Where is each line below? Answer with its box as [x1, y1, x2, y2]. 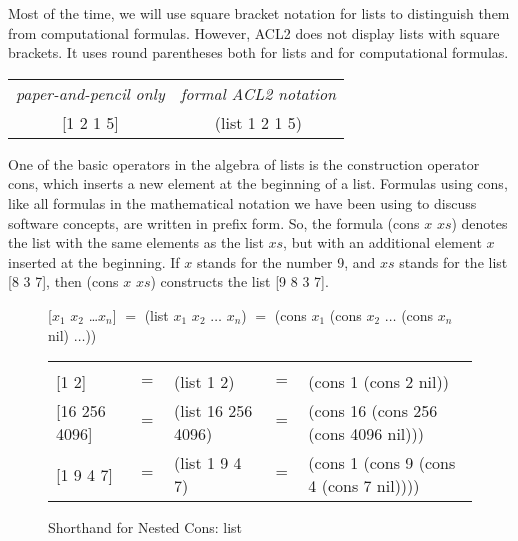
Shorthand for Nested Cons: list [48, 517, 243, 538]
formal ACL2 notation [180, 81, 337, 105]
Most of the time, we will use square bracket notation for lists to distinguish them [8, 3, 510, 23]
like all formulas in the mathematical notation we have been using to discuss [8, 192, 477, 213]
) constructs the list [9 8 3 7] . [150, 271, 329, 292]
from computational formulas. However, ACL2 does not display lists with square [8, 22, 500, 43]
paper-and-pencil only [16, 81, 165, 105]
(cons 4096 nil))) [308, 422, 424, 446]
